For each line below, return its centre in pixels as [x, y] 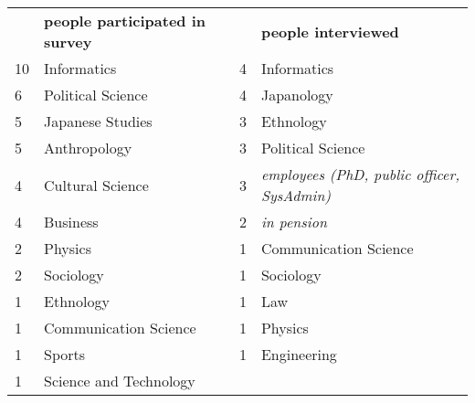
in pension [294, 222]
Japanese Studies [98, 121]
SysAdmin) [296, 195]
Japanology [297, 95]
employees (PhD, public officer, [360, 174]
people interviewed [330, 31]
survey [68, 42]
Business [71, 222]
